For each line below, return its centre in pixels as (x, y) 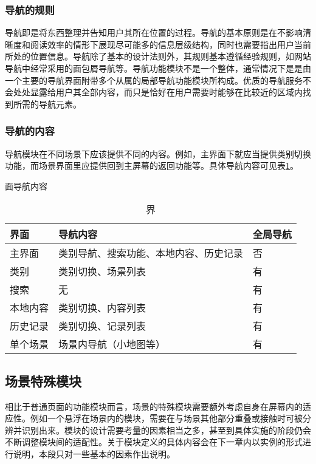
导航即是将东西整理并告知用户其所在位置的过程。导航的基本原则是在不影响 (154, 32)
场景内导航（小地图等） (112, 344)
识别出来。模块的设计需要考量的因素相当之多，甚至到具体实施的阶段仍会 (166, 430)
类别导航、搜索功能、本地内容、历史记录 (151, 253)
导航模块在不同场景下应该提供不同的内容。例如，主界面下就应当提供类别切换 (158, 153)
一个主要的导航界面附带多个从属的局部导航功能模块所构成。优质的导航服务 (154, 80)
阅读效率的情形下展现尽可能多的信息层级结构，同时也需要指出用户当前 (170, 44)
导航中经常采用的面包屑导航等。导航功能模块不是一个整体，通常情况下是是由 (158, 68)
